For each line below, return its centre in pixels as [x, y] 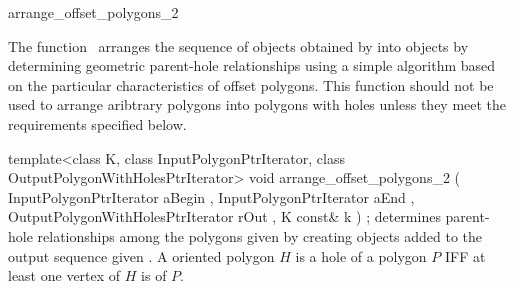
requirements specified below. [97, 123]
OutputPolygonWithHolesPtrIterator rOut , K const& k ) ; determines [224, 216]
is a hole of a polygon [361, 255]
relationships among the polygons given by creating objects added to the [260, 235]
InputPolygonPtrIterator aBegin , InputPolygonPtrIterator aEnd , [211, 196]
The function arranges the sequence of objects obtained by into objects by [238, 45]
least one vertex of [64, 275]
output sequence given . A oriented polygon [141, 255]
